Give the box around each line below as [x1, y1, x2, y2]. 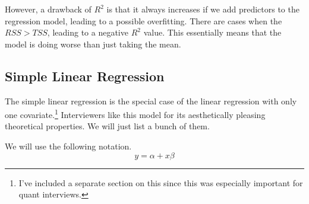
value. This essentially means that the [143, 26, 282, 39]
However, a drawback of [5, 3, 92, 15]
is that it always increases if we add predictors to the [106, 3, 299, 15]
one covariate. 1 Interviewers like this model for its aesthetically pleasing [5, 107, 266, 120]
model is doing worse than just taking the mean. [5, 37, 181, 50]
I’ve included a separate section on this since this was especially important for [18, 176, 303, 189]
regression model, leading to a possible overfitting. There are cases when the [5, 14, 282, 27]
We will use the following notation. [5, 140, 132, 152]
